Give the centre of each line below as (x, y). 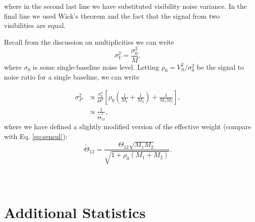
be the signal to (220, 67)
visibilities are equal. (35, 25)
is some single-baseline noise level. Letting (96, 67)
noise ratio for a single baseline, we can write (72, 77)
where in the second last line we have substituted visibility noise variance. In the (126, 6)
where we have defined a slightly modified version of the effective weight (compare (128, 126)
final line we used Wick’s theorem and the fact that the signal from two (112, 15)
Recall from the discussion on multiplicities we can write (89, 42)
